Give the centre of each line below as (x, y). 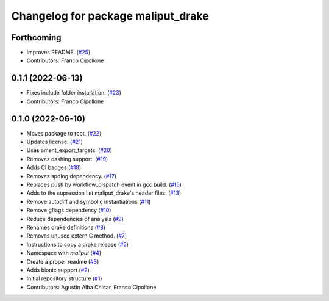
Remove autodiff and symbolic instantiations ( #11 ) (89, 201)
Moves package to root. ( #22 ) (64, 133)
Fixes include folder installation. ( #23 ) (74, 93)
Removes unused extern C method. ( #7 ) (77, 236)
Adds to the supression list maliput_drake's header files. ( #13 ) (104, 193)
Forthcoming (36, 38)
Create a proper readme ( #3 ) (63, 261)
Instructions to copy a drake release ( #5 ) (78, 244)
